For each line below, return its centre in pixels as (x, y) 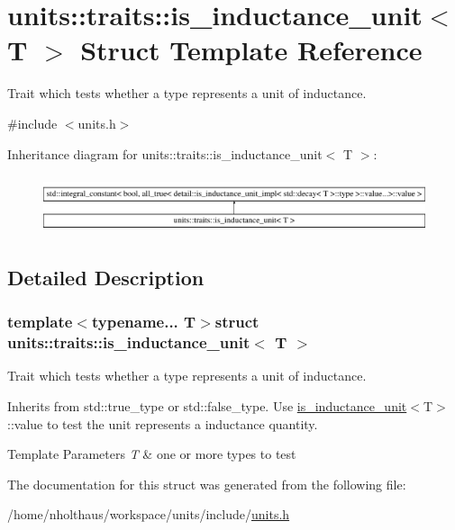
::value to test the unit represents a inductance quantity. (163, 423)
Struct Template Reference (251, 50)
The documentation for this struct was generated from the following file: (207, 484)
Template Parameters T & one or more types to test (152, 454)
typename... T (144, 322)
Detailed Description (106, 277)
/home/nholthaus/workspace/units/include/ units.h (149, 514)
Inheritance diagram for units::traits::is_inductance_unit (165, 153)
